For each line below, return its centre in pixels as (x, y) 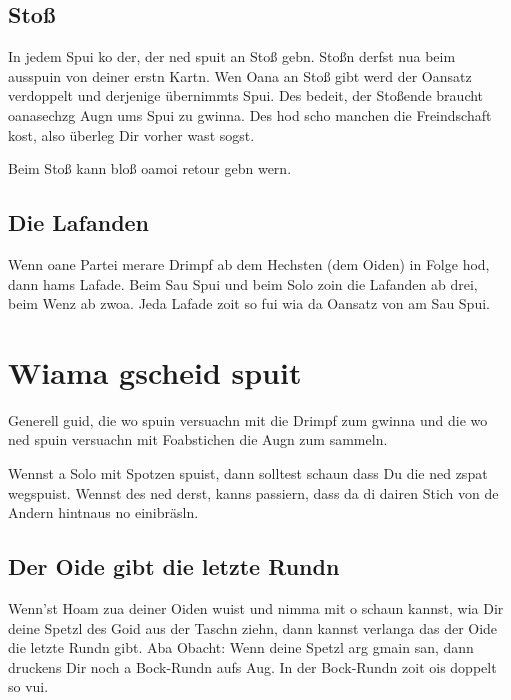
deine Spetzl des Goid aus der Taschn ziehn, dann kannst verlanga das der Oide (253, 627)
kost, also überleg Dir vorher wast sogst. (131, 134)
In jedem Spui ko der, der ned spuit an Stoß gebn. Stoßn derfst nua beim (232, 56)
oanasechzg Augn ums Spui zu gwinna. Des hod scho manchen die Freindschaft (250, 114)
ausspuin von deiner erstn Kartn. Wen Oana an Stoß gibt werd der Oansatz (240, 75)
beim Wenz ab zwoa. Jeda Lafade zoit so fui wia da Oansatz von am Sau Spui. (249, 303)
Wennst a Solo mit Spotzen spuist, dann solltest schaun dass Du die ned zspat (248, 473)
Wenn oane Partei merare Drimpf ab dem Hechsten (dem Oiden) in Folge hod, (249, 263)
